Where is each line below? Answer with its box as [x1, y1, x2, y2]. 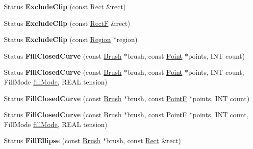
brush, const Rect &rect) [106, 135, 181, 146]
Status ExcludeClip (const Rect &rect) [4, 1, 126, 11]
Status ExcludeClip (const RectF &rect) [4, 18, 130, 28]
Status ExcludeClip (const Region [4, 34, 111, 44]
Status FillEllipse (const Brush [4, 135, 101, 146]
